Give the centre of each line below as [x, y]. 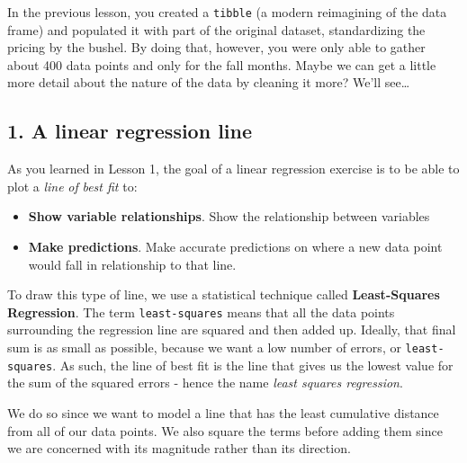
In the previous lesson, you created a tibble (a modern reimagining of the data [227, 12]
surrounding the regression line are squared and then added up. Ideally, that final [232, 329]
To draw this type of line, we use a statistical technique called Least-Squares [224, 294]
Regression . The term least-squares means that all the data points [201, 312]
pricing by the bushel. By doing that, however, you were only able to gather [216, 47]
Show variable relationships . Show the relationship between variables [229, 216]
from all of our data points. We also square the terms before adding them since [225, 430]
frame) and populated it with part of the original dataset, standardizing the [216, 29]
